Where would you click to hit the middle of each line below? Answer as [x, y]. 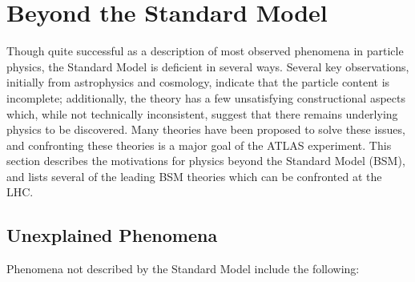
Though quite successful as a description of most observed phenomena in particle [205, 51]
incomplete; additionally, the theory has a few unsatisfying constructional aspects [206, 97]
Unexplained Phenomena [112, 235]
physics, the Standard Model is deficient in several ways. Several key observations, [208, 66]
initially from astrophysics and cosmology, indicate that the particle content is [198, 82]
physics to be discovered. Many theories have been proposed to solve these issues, [206, 129]
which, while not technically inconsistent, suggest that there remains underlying [202, 113]
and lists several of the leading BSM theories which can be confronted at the [194, 176]
